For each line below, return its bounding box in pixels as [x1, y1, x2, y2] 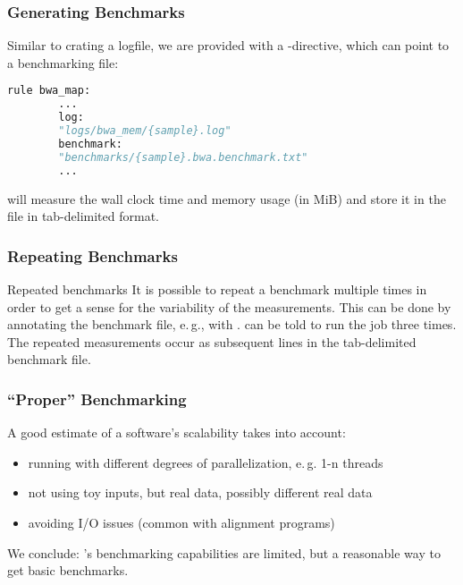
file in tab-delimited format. [7, 207, 160, 225]
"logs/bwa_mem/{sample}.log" [58, 124, 231, 138]
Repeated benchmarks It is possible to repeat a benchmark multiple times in [7, 279, 427, 298]
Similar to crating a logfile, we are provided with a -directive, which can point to [7, 36, 450, 55]
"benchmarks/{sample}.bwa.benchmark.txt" [58, 150, 308, 164]
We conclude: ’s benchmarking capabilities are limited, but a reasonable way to [7, 543, 441, 562]
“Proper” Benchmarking [7, 387, 187, 410]
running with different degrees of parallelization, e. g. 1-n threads [28, 453, 383, 471]
